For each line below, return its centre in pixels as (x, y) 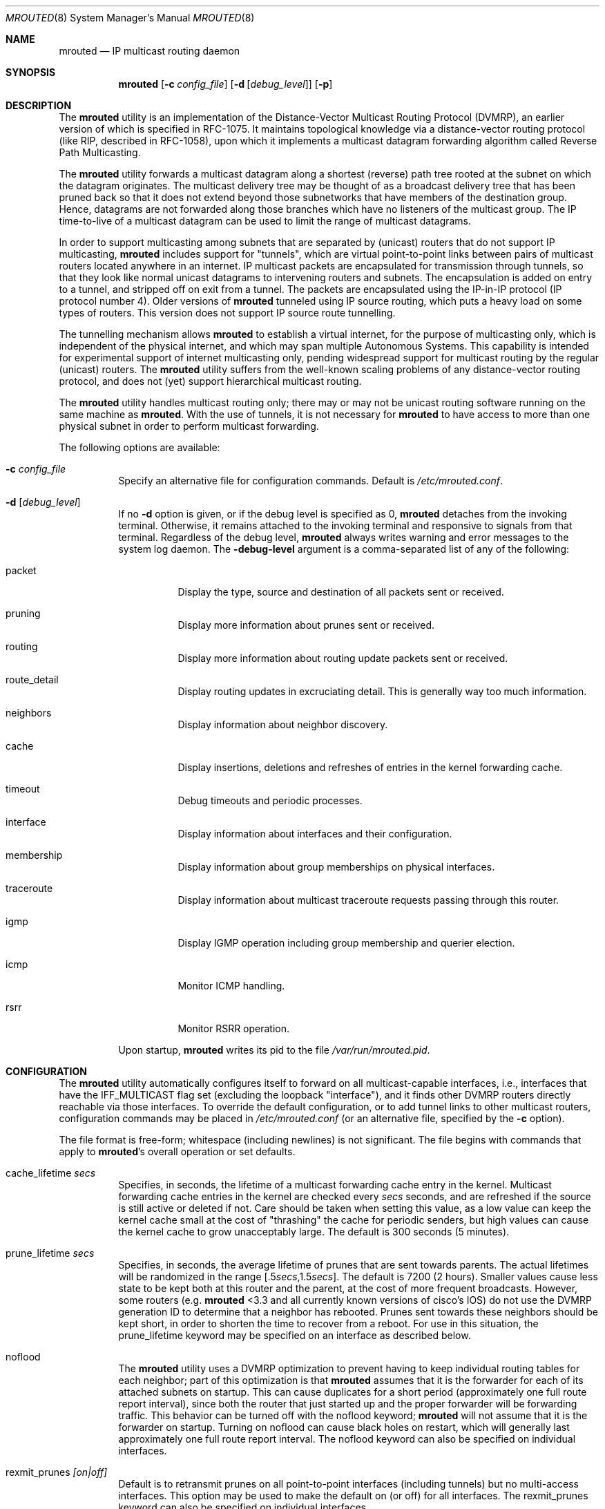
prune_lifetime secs (50, 1253)
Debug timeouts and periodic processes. (270, 800)
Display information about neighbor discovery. (283, 724)
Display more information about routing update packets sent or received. (343, 658)
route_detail (32, 680)
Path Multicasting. (100, 152)
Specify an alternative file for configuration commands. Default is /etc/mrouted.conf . (311, 481)
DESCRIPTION (39, 105)
